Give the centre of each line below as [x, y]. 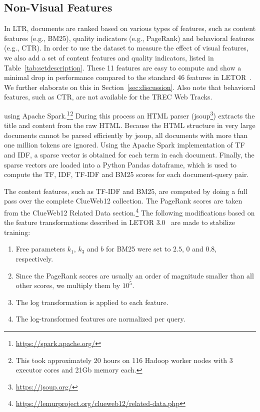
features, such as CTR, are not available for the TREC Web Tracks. [108, 97]
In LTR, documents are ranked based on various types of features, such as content [130, 28]
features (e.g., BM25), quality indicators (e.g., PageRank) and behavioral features [129, 38]
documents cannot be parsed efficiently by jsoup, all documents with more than [126, 135]
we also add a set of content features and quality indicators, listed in [109, 57]
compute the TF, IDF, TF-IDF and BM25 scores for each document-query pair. [126, 174]
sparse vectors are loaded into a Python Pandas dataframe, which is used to [120, 164]
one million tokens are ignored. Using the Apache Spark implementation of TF [124, 145]
